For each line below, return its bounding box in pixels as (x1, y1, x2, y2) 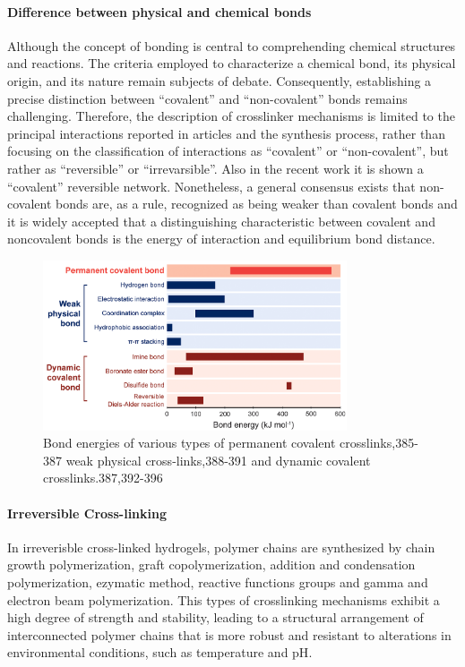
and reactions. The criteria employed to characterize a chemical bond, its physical (7, 54, 456, 73)
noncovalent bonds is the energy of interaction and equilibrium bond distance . (7, 229, 435, 248)
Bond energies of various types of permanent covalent (43, 433, 336, 452)
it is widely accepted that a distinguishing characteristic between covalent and (7, 211, 435, 230)
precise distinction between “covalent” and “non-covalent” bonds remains (7, 89, 408, 107)
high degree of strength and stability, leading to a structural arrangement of (7, 608, 424, 627)
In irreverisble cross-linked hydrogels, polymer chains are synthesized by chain (7, 537, 435, 556)
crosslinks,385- (340, 433, 418, 452)
